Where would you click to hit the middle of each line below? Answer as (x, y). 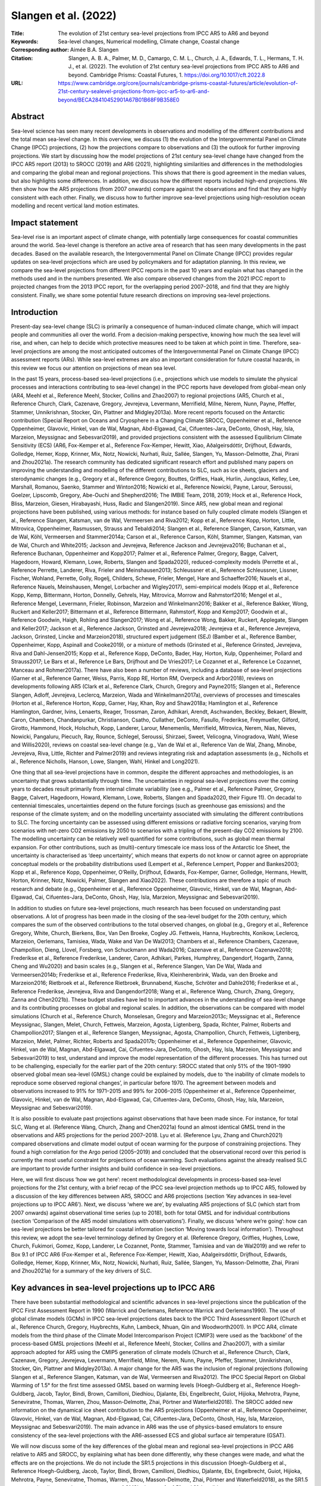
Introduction (34, 312)
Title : (18, 33)
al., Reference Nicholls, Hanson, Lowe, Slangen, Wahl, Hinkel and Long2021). (105, 761)
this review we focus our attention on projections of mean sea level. (94, 368)
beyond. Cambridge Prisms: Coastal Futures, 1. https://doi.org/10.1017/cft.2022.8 (167, 75)
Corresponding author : (40, 50)
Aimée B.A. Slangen (95, 50)
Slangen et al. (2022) (64, 15)
